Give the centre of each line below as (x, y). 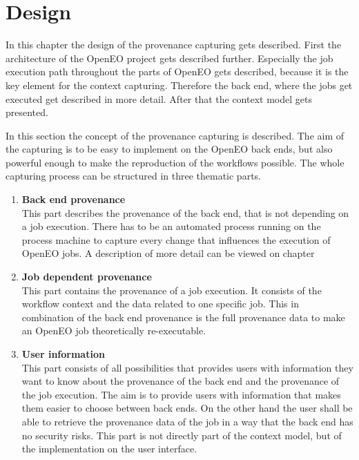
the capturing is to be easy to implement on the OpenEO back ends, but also (169, 149)
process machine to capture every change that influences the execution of (176, 239)
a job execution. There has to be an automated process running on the (171, 226)
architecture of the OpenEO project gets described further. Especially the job (169, 58)
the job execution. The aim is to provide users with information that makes (181, 394)
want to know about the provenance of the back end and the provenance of (181, 381)
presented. (27, 112)
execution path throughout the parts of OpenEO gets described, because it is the (177, 71)
